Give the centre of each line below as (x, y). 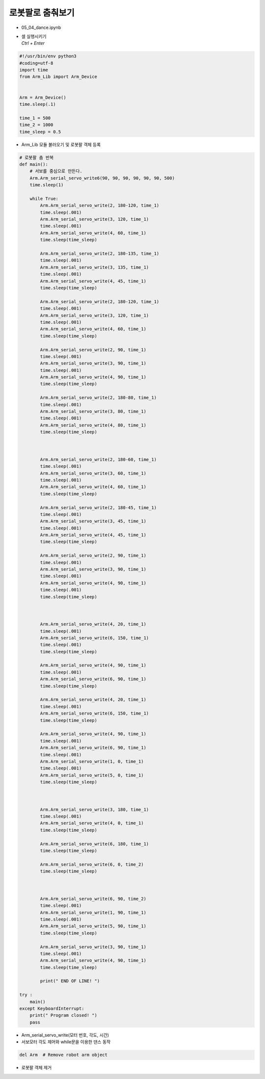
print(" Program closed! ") (64, 1015)
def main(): (34, 164)
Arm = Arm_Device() (43, 97)
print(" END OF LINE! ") (70, 981)
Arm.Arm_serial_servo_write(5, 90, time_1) (93, 926)
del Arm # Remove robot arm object (64, 1055)
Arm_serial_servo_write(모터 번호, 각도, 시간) (65, 1035)
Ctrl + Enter (33, 43)
